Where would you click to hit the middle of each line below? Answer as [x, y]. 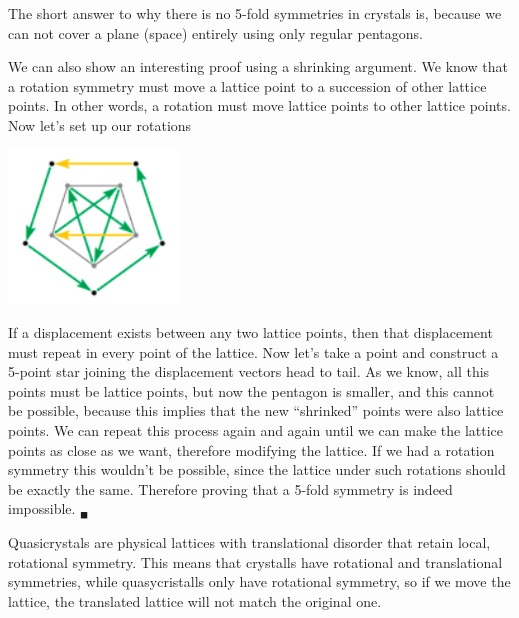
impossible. [42, 508]
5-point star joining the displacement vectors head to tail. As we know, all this [249, 371]
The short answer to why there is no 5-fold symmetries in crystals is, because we [255, 13]
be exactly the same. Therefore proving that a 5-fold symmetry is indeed [230, 488]
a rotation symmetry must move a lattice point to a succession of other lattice [247, 85]
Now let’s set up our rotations [100, 124]
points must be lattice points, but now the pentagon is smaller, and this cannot [251, 390]
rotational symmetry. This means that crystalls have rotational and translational [255, 561]
